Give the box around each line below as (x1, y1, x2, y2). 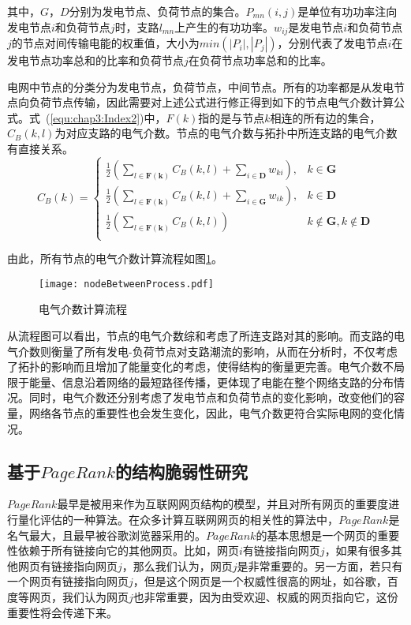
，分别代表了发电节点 (277, 35, 388, 51)
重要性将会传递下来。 (7, 604, 118, 620)
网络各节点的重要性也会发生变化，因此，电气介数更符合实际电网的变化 (28, 405, 394, 421)
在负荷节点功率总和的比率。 (188, 52, 332, 69)
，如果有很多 (324, 542, 391, 559)
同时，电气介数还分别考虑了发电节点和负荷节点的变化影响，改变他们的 (28, 389, 394, 406)
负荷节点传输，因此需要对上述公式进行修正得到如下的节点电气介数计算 (28, 94, 394, 110)
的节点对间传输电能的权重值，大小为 (11, 35, 200, 51)
